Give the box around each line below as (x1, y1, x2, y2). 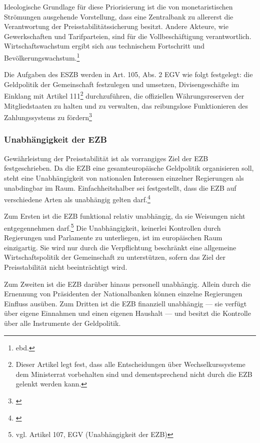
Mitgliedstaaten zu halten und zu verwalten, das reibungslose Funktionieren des (4, 100, 248, 111)
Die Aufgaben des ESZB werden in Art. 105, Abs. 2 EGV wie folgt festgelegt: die (4, 69, 253, 80)
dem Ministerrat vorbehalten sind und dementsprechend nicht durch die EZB (15, 368, 252, 379)
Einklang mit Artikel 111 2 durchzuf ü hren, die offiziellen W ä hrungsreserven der (4, 89, 244, 101)
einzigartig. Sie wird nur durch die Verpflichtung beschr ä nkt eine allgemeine (4, 242, 236, 252)
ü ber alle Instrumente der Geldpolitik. (4, 317, 121, 328)
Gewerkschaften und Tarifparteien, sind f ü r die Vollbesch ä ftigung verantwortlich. (4, 31, 251, 41)
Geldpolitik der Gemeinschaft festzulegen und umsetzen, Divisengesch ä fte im (4, 79, 239, 89)
